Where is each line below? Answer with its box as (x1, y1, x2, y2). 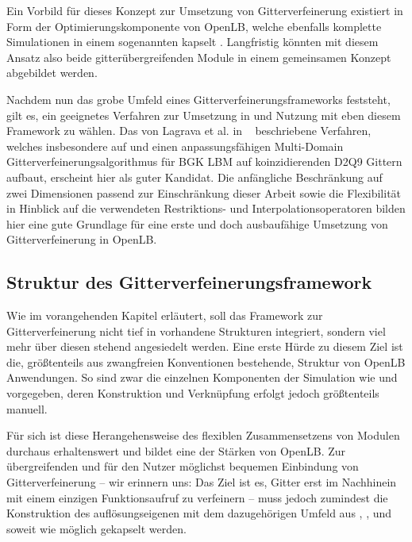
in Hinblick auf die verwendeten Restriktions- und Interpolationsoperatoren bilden (6, 200, 406, 217)
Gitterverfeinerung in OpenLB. (6, 231, 157, 248)
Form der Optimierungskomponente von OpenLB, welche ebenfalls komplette (6, 17, 382, 34)
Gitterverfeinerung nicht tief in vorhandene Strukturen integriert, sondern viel (6, 322, 386, 339)
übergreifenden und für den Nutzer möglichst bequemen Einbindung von (6, 458, 359, 475)
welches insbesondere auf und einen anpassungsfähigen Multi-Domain (6, 137, 344, 154)
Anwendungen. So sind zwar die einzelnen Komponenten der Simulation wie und (6, 369, 398, 386)
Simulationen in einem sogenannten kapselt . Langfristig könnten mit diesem (6, 33, 379, 50)
